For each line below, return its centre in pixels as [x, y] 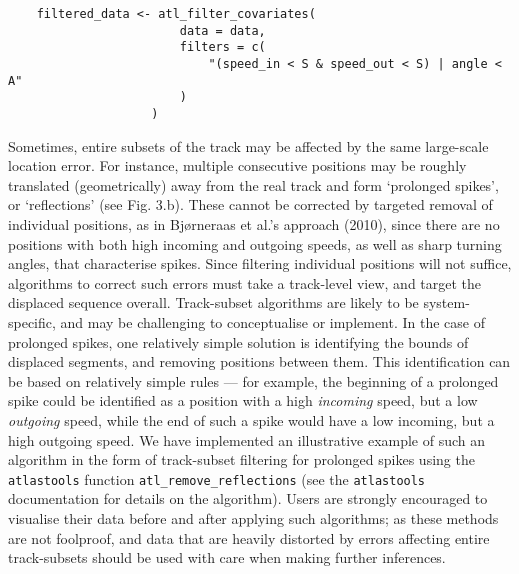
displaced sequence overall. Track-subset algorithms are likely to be [213, 302]
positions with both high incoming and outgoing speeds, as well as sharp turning [255, 243]
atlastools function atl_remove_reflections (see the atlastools [217, 478]
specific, [32, 321]
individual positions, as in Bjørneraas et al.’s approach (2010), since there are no [254, 223]
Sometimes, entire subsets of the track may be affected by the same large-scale [248, 145]
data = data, [222, 30]
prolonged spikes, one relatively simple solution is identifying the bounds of [238, 341]
